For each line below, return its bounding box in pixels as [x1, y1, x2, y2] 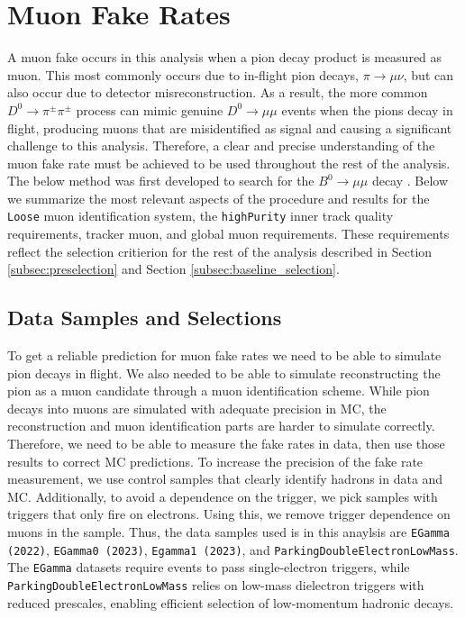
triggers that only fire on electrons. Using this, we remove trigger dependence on [7, 504, 451, 523]
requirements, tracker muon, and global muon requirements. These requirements [7, 224, 450, 243]
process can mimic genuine [76, 100, 223, 119]
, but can [403, 65, 453, 84]
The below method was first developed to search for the [7, 171, 315, 190]
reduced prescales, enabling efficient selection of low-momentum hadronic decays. [7, 593, 454, 612]
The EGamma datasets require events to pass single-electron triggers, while [7, 558, 410, 577]
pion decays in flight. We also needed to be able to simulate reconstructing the [7, 363, 441, 382]
